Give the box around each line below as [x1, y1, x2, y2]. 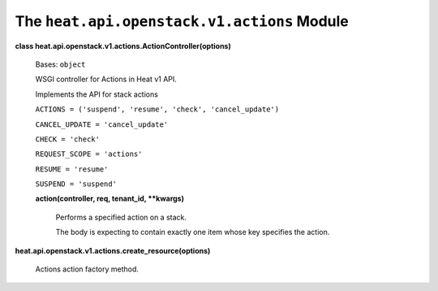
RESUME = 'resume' [35, 164, 109, 174]
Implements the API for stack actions [35, 89, 158, 99]
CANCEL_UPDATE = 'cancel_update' [35, 119, 169, 129]
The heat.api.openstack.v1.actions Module [15, 12, 349, 30]
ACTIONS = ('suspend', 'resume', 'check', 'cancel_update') [35, 105, 280, 114]
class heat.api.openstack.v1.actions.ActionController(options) [15, 41, 231, 50]
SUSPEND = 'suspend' [35, 180, 118, 189]
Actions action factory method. [35, 264, 140, 274]
